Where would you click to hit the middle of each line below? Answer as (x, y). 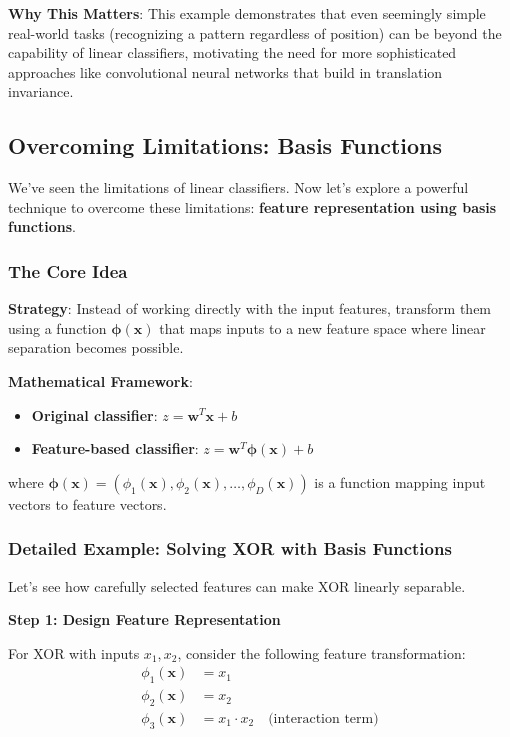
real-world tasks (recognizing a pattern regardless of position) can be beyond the (255, 32)
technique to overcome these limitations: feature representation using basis (252, 206)
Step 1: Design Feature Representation (144, 619)
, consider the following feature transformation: (321, 652)
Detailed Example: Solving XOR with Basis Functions (230, 548)
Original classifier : (94, 414)
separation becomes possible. (96, 347)
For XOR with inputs (74, 652)
